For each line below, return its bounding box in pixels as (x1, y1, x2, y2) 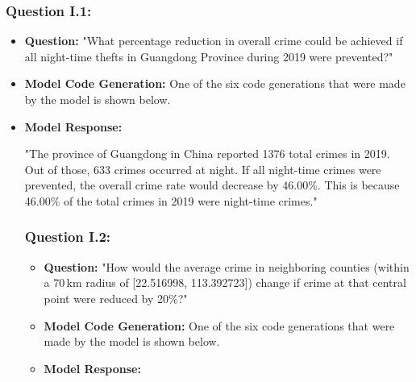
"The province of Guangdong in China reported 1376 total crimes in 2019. (24, 145, 390, 162)
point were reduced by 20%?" (44, 289, 188, 306)
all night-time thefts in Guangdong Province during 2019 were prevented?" (24, 48, 393, 64)
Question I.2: (24, 226, 111, 247)
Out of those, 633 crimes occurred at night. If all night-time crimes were (24, 160, 381, 177)
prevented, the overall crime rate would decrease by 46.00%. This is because (24, 176, 400, 193)
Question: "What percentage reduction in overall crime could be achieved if (24, 32, 403, 49)
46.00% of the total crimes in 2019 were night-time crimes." (24, 192, 318, 209)
